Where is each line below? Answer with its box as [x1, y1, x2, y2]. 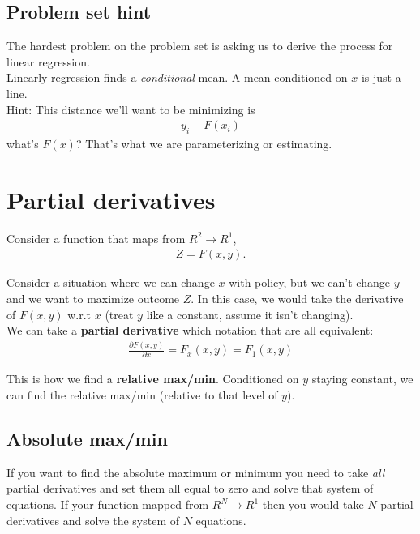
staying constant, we [311, 370, 414, 387]
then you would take [262, 496, 364, 513]
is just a [361, 69, 401, 86]
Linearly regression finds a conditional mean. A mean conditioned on [6, 69, 348, 86]
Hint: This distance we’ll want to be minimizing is [6, 100, 255, 117]
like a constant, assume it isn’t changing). [146, 305, 354, 323]
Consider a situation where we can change [6, 274, 215, 291]
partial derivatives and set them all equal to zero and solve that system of [6, 480, 374, 497]
